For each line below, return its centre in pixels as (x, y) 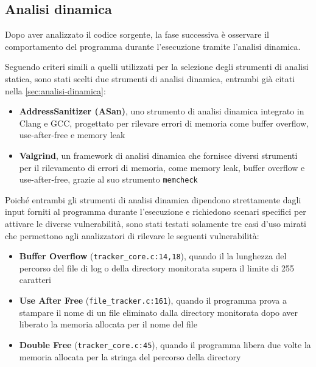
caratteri (35, 280)
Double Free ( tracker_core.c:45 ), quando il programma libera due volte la (165, 344)
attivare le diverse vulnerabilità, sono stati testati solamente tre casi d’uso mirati (156, 223)
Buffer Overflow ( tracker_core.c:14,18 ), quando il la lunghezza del (153, 256)
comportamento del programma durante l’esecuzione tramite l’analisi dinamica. (153, 46)
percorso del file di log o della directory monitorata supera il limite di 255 (156, 267)
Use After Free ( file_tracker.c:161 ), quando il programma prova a (153, 300)
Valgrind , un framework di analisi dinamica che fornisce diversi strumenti (158, 155)
